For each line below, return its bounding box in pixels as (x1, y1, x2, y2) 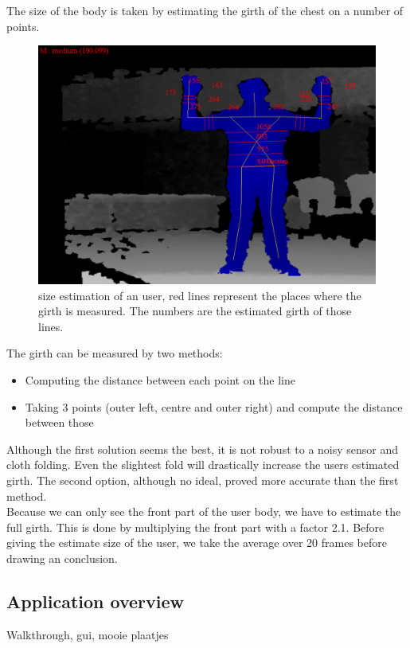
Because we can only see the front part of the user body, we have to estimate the (6, 503, 401, 520)
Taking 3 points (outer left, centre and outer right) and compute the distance (25, 398, 403, 415)
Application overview (6, 588, 185, 613)
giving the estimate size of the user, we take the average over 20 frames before (6, 534, 387, 551)
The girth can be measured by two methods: (6, 345, 223, 361)
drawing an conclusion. (6, 549, 118, 566)
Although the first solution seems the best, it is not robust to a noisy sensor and (6, 440, 399, 457)
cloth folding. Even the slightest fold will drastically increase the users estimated (6, 456, 400, 473)
